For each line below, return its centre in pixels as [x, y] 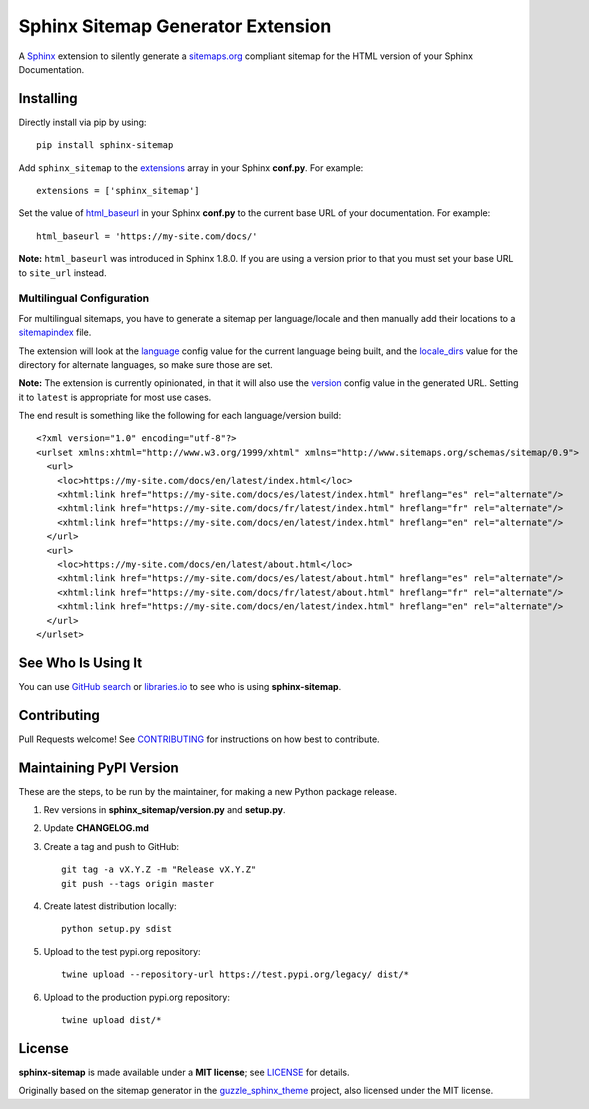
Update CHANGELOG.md [96, 828]
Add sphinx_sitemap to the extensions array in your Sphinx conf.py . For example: [191, 167]
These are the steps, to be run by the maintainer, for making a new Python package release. [207, 791]
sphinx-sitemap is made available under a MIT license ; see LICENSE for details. [184, 1072]
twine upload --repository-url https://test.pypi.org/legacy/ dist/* [235, 974]
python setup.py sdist [117, 929]
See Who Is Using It [80, 662]
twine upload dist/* [111, 1019]
